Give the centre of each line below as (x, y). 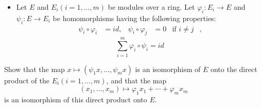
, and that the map (136, 80)
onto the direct (234, 69)
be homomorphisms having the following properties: (134, 18)
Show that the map (34, 69)
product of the (27, 80)
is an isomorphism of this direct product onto (76, 99)
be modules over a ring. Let (151, 7)
